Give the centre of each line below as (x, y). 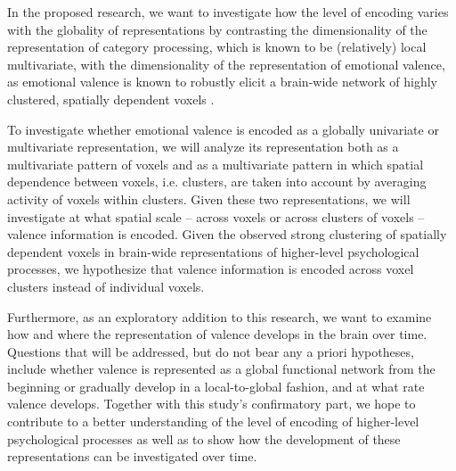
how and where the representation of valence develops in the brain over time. (217, 334)
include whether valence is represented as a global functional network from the (221, 369)
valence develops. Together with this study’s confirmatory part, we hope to (212, 404)
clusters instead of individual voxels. (106, 286)
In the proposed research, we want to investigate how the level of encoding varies (228, 12)
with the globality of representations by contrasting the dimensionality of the (217, 29)
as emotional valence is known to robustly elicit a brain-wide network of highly (222, 82)
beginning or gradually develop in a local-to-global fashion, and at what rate (216, 386)
